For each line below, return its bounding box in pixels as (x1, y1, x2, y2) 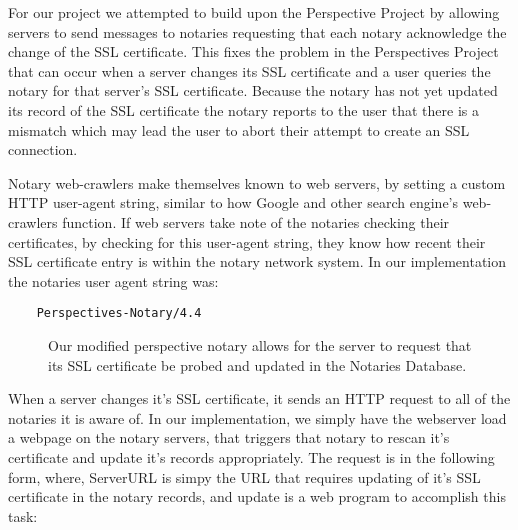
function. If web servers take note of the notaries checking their (62, 211, 450, 232)
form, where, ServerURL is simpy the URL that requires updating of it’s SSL (8, 466, 481, 487)
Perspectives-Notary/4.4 (36, 306, 202, 321)
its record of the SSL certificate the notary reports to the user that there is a (8, 99, 479, 120)
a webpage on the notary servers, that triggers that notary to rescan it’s (8, 427, 450, 448)
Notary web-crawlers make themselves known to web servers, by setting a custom (8, 172, 506, 193)
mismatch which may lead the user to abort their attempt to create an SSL (8, 119, 470, 140)
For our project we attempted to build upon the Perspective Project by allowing (8, 2, 500, 22)
